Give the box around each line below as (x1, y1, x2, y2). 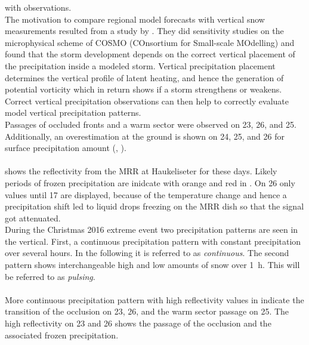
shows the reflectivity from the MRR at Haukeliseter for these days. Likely (5, 165, 277, 177)
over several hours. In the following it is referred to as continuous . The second (5, 247, 289, 259)
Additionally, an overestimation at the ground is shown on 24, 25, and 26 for (5, 130, 285, 142)
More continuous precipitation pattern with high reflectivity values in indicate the (5, 293, 304, 306)
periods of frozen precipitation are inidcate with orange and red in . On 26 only (5, 176, 295, 189)
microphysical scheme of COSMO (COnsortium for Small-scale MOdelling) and (5, 36, 295, 48)
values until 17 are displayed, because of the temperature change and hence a (5, 188, 287, 201)
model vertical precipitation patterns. (5, 106, 141, 119)
